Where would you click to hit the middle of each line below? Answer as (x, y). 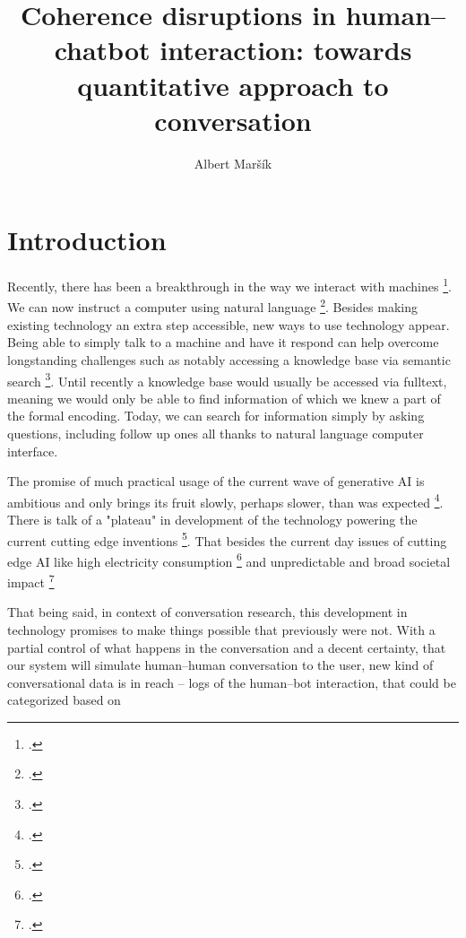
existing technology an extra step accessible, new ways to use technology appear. (229, 324)
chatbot (102, 50)
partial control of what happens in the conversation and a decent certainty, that (227, 647)
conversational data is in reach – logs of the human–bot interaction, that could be (232, 682)
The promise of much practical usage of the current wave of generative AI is (216, 481)
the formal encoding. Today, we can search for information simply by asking (216, 416)
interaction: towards (286, 50)
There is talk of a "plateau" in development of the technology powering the (212, 519)
